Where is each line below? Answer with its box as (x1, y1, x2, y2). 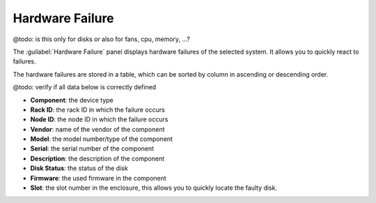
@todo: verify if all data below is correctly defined (13, 83, 157, 91)
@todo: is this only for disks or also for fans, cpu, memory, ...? (13, 35, 191, 43)
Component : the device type (30, 96, 114, 104)
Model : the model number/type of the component (30, 135, 173, 143)
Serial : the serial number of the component (30, 144, 155, 153)
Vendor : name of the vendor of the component (30, 125, 165, 133)
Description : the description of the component (30, 154, 165, 163)
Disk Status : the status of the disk (30, 164, 128, 172)
